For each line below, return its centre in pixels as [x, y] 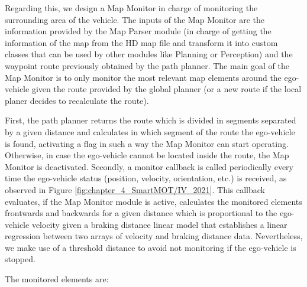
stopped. [20, 259]
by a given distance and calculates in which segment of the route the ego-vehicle [150, 131]
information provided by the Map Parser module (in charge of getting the [138, 31]
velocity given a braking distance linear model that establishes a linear [159, 224]
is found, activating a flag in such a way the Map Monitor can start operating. [147, 143]
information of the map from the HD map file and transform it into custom [141, 42]
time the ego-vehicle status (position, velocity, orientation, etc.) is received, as [146, 178]
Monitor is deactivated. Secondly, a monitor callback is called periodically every [149, 166]
